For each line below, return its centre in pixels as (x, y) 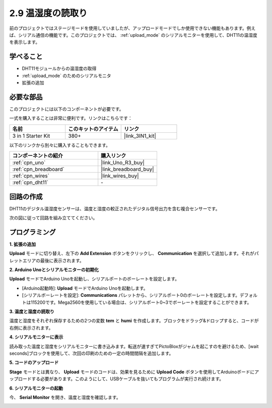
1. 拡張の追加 (23, 244)
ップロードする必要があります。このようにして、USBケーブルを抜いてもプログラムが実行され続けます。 (117, 379)
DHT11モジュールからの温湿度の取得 (59, 68)
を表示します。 (25, 42)
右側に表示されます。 (31, 328)
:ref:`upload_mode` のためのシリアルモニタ (66, 75)
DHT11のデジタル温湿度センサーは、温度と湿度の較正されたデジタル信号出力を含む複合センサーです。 (115, 208)
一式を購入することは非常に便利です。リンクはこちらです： (71, 118)
